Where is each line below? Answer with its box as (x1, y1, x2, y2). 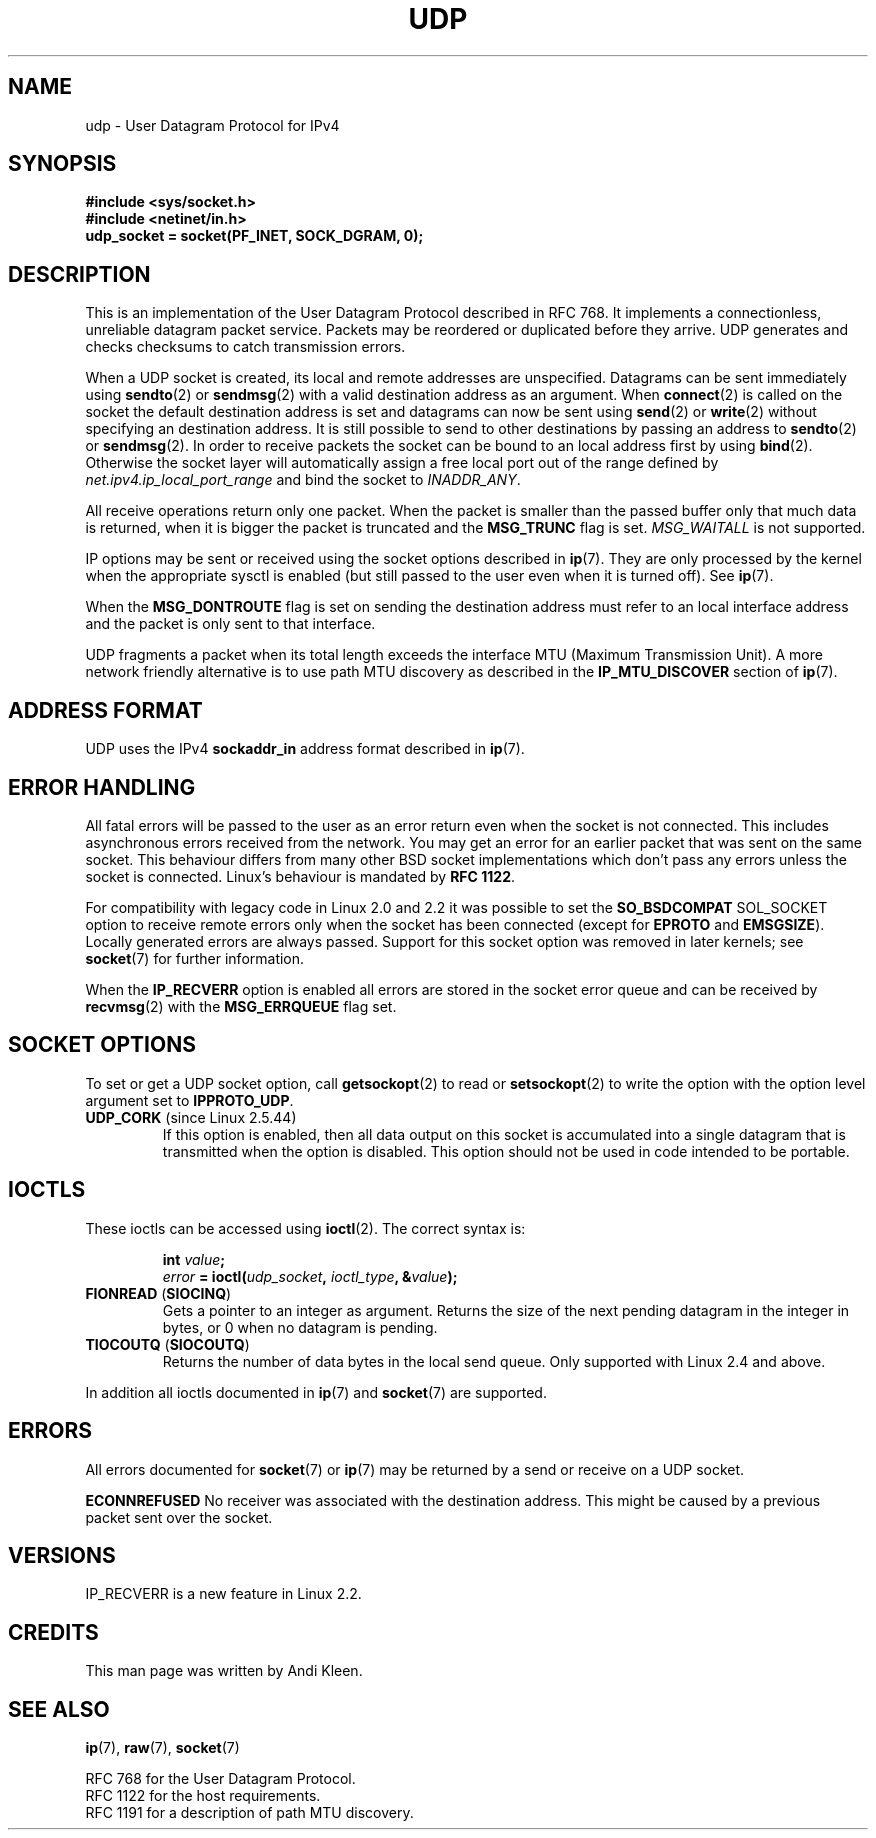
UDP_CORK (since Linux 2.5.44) (85, 1108, 297, 1126)
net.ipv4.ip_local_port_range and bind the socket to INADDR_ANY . (85, 471, 521, 489)
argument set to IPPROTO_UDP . (85, 1091, 294, 1109)
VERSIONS (8, 1542, 116, 1568)
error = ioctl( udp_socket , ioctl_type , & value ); (162, 1267, 458, 1285)
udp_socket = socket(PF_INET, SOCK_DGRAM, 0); (85, 227, 424, 245)
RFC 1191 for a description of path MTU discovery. (85, 1804, 414, 1822)
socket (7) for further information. (85, 949, 305, 967)
